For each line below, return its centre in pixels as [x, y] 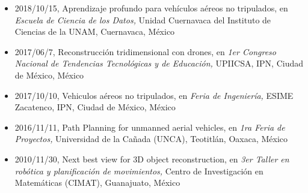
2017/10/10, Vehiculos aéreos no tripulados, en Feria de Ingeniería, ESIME [154, 95]
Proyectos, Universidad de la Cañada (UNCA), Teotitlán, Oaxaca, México [151, 139]
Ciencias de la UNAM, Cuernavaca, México [95, 31]
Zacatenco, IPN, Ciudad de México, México [95, 107]
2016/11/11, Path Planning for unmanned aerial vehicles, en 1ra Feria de [150, 127]
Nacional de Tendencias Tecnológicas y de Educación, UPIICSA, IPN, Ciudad [159, 63]
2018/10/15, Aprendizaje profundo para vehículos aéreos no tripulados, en [151, 8]
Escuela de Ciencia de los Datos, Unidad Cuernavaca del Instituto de [143, 19]
